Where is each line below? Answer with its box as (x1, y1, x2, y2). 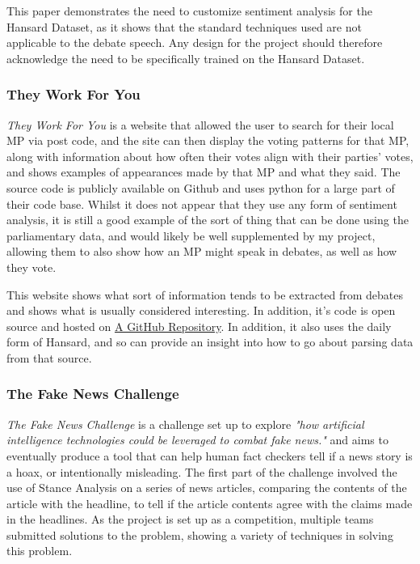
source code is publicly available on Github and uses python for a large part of (6, 179, 395, 196)
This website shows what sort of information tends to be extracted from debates (6, 286, 404, 303)
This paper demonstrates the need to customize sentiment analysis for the (6, 2, 372, 19)
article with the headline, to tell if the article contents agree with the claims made (6, 494, 413, 511)
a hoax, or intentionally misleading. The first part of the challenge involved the (6, 463, 397, 480)
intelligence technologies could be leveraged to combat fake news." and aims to (6, 431, 388, 448)
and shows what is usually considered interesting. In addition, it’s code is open (6, 302, 396, 319)
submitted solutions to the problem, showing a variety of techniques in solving (6, 526, 393, 543)
